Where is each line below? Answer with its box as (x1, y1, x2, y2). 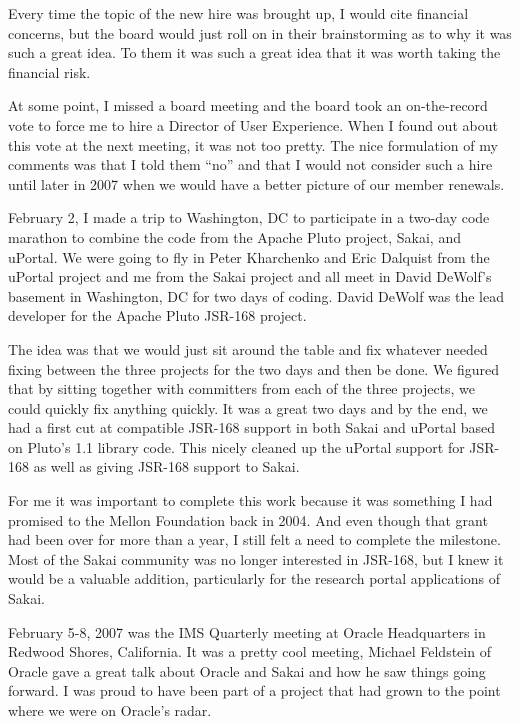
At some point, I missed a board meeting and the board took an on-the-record (8, 95, 488, 116)
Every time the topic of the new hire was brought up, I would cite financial (8, 3, 469, 23)
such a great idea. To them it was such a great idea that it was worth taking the (8, 42, 501, 63)
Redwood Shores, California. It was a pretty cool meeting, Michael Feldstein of (8, 641, 491, 662)
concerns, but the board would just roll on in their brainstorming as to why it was (8, 22, 512, 43)
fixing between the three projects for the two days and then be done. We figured (8, 358, 500, 379)
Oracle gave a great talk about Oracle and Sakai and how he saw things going (8, 660, 486, 681)
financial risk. (8, 61, 91, 82)
